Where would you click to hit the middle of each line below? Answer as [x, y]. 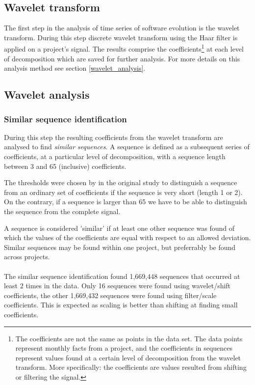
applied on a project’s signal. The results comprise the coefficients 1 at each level [124, 48]
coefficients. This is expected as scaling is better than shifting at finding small [121, 305]
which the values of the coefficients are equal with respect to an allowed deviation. [127, 237]
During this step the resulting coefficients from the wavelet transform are [114, 137]
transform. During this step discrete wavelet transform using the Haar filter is [121, 37]
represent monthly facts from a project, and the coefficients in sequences [124, 348]
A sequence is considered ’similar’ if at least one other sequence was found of [119, 228]
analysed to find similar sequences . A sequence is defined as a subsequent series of [127, 147]
